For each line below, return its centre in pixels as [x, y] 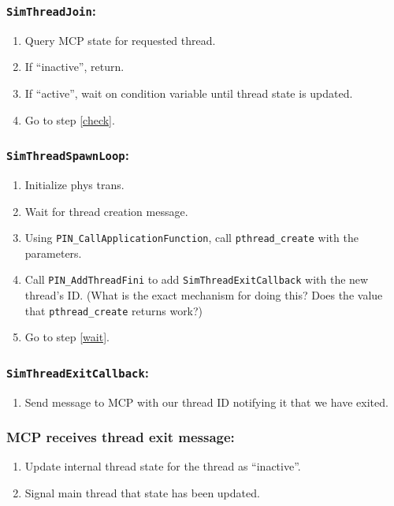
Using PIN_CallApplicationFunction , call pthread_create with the [191, 238]
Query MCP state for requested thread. [120, 40]
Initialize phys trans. [74, 184]
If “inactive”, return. [74, 67]
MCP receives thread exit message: [121, 437]
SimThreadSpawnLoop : [68, 155]
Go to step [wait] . [67, 337]
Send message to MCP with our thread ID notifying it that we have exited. [206, 402]
